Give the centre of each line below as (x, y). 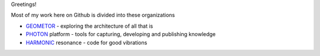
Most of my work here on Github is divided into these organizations (93, 15)
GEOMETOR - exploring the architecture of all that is (89, 26)
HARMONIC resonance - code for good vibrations (87, 42)
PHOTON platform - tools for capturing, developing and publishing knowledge (121, 34)
